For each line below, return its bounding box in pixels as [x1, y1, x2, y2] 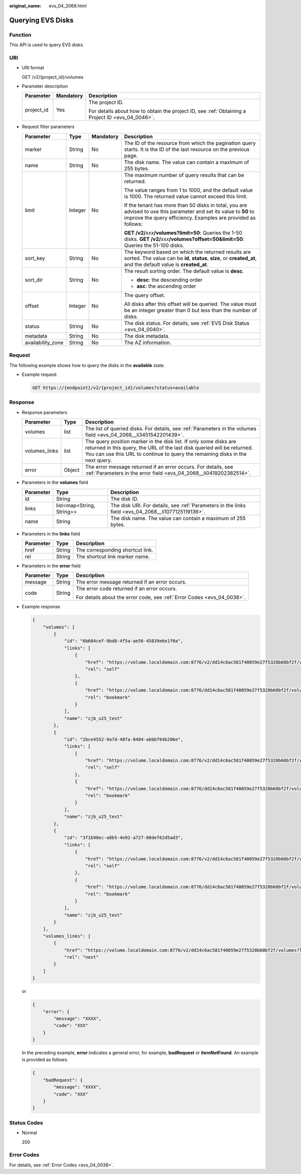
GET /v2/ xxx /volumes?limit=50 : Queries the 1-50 [124, 229, 242, 236]
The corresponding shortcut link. [76, 546, 154, 553]
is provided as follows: [22, 1057, 69, 1063]
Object [63, 467, 80, 474]
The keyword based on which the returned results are [124, 248, 251, 255]
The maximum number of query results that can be [124, 171, 244, 178]
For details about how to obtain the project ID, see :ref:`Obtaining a [88, 108, 246, 115]
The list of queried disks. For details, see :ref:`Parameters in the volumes [85, 425, 257, 432]
